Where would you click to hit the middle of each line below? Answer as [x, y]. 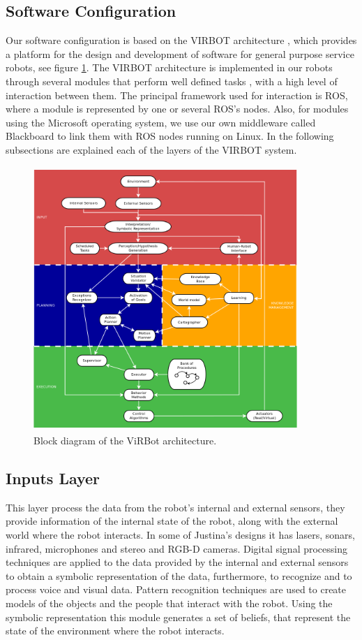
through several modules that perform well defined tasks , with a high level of [172, 81]
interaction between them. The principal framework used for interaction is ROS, [177, 95]
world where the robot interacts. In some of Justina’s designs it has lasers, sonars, [180, 535]
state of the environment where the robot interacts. [115, 631]
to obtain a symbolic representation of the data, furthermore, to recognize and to [179, 575]
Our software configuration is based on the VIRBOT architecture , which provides [181, 40]
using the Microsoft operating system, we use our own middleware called [161, 122]
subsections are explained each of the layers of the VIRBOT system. [151, 149]
